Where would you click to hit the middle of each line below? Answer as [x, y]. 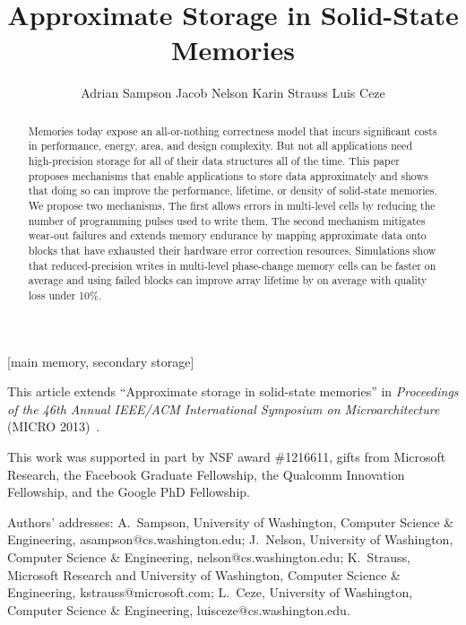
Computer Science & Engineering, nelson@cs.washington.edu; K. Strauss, [209, 556]
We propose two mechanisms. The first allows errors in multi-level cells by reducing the [232, 205]
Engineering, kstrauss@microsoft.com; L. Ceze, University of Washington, [210, 592]
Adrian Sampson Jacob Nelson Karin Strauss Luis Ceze [233, 93]
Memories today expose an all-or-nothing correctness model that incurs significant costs [233, 130]
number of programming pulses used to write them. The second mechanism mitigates [227, 220]
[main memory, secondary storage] [101, 361]
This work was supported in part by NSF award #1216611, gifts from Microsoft [227, 456]
